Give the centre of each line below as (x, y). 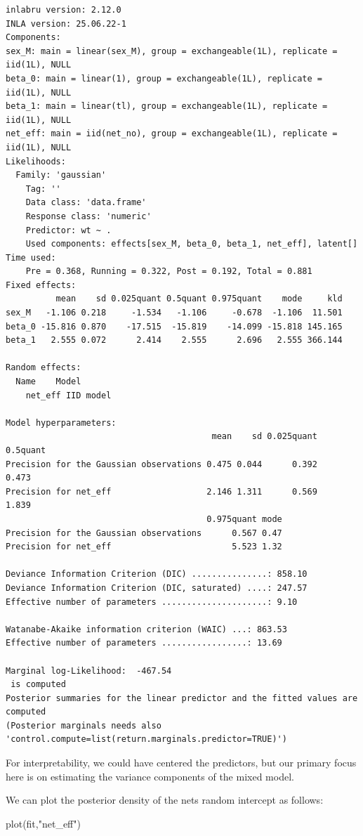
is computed (38, 685)
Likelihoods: (36, 161)
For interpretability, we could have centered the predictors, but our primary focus (181, 763)
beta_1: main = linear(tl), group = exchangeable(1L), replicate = (167, 106)
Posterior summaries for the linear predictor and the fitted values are (182, 698)
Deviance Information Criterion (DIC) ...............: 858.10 (157, 574)
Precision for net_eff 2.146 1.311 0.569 (161, 491)
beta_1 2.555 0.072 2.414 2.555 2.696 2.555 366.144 (174, 340)
